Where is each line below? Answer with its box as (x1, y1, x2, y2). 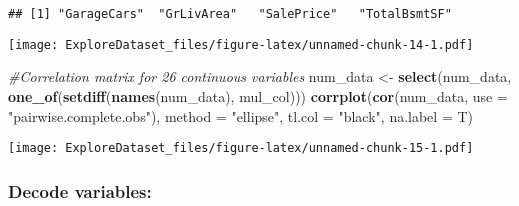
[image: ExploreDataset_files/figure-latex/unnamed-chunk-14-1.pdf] (8, 37, 474, 52)
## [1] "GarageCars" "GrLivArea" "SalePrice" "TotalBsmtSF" (8, 7, 452, 21)
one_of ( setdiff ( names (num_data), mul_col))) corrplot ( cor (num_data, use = (8, 85, 508, 106)
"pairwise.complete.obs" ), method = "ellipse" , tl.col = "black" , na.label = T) (8, 105, 473, 126)
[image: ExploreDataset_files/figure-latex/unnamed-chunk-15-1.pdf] (8, 141, 474, 156)
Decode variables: (8, 178, 152, 203)
